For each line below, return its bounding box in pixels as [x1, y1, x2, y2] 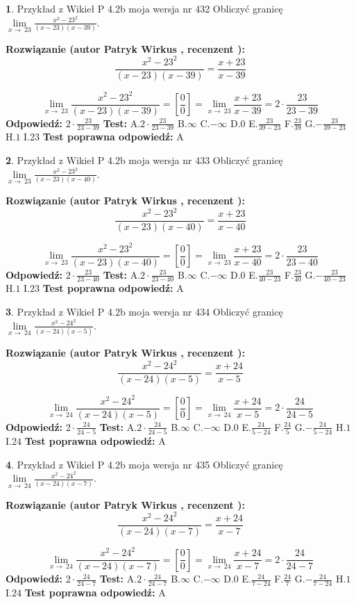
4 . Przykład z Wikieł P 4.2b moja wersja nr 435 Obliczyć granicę [6, 457, 283, 471]
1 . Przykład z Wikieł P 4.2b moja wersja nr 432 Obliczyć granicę [6, 1, 283, 15]
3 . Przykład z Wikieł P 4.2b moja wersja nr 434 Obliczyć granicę [6, 304, 283, 319]
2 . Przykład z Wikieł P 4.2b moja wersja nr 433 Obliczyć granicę [6, 153, 283, 168]
